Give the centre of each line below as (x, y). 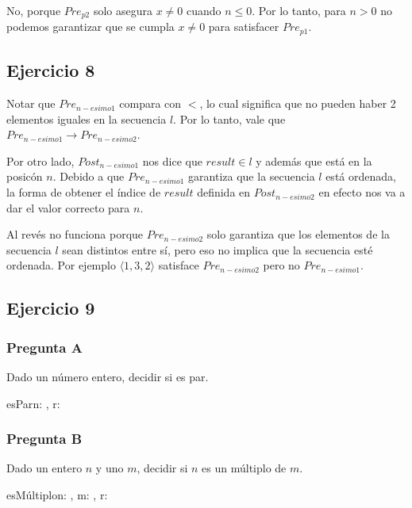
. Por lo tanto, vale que (229, 118)
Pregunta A (44, 347)
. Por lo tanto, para (299, 10)
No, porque (34, 10)
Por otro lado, (40, 160)
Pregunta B (44, 439)
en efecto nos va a (362, 192)
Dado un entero (44, 468)
